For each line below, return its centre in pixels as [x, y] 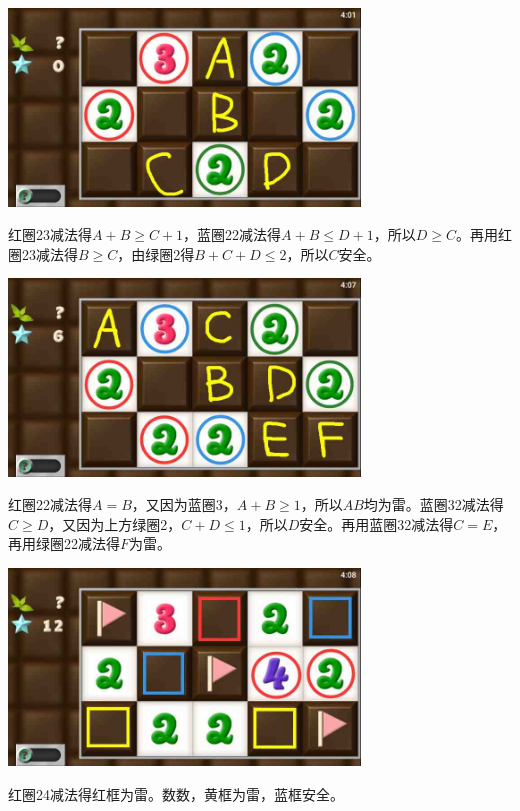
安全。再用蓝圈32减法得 [376, 523]
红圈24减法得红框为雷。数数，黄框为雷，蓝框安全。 [176, 793]
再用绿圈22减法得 [64, 543]
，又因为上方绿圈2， [115, 523]
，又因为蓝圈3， [184, 504]
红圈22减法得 [50, 504]
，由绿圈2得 [156, 253]
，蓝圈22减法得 [232, 234]
